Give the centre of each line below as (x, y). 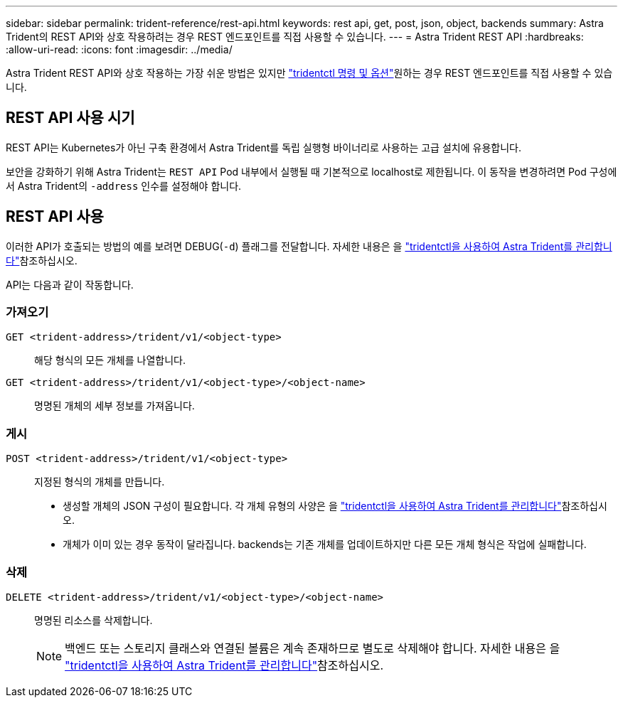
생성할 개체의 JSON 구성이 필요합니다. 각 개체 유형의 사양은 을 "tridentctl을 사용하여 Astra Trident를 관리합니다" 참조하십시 (335, 506)
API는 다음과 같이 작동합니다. (70, 284)
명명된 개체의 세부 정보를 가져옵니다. (115, 406)
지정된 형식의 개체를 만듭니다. (100, 482)
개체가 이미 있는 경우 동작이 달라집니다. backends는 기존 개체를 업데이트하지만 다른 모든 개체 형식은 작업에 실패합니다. (325, 544)
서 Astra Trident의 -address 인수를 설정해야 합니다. (124, 186)
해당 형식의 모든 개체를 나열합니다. (110, 360)
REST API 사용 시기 (70, 118)
